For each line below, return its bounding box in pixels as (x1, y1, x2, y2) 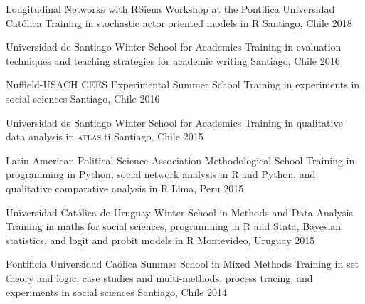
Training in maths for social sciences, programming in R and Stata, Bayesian (6, 219, 342, 234)
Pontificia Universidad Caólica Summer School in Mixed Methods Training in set (6, 256, 359, 271)
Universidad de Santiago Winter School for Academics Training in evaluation (6, 39, 342, 54)
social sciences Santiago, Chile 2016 (6, 90, 160, 105)
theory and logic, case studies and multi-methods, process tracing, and (6, 270, 313, 285)
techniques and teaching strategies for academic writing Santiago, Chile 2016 (6, 53, 340, 68)
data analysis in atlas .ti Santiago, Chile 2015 (6, 129, 203, 144)
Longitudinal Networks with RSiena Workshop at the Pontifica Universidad (6, 1, 335, 16)
